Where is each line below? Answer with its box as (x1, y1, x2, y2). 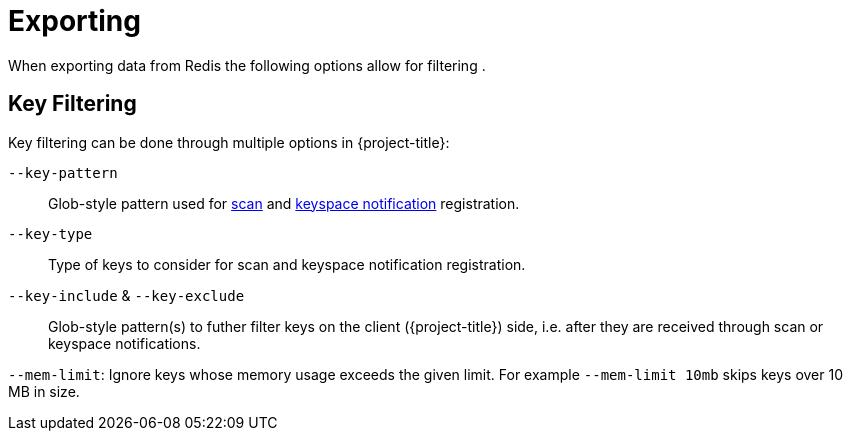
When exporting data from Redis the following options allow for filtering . (8, 56, 486, 74)
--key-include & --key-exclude (8, 286, 245, 304)
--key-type (8, 225, 93, 242)
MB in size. (8, 382, 80, 400)
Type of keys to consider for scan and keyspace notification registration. (48, 255, 526, 273)
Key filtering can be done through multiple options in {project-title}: (8, 133, 450, 151)
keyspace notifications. (48, 334, 201, 352)
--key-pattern (8, 164, 118, 181)
